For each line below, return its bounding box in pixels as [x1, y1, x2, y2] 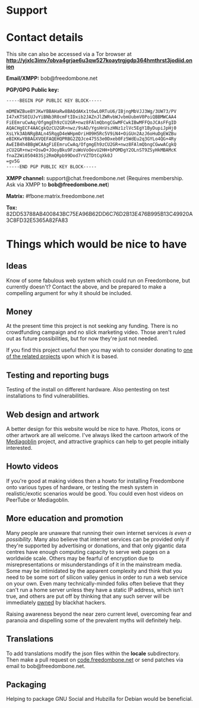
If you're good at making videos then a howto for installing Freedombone [6, 477, 184, 484]
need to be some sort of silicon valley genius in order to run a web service [6, 574, 188, 581]
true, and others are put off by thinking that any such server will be [6, 593, 170, 600]
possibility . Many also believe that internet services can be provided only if [6, 535, 189, 543]
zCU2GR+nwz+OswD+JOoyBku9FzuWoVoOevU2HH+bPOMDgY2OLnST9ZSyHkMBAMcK [6, 147, 177, 153]
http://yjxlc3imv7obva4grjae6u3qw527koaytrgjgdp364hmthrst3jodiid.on [6, 57, 193, 64]
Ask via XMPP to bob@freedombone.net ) [6, 181, 110, 188]
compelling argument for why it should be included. [6, 289, 132, 296]
